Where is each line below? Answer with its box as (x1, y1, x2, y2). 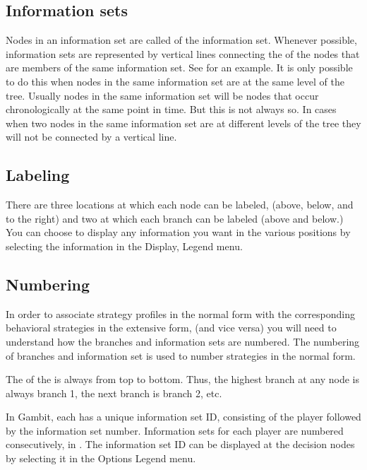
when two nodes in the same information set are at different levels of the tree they (6, 115, 361, 130)
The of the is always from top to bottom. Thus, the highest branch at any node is (6, 372, 359, 387)
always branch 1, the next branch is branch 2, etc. (6, 385, 222, 400)
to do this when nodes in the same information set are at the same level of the (6, 74, 344, 88)
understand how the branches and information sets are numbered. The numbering (6, 334, 360, 348)
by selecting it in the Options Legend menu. (6, 451, 196, 466)
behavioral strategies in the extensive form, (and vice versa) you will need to (6, 320, 337, 335)
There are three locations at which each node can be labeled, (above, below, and (6, 197, 354, 212)
